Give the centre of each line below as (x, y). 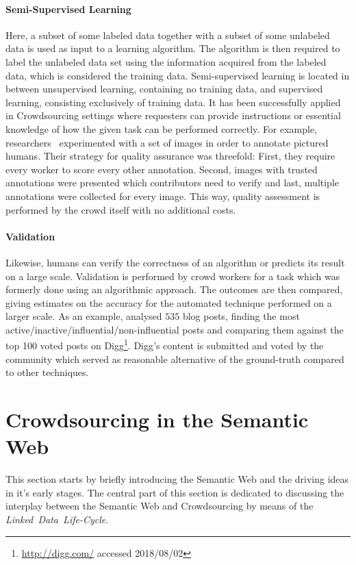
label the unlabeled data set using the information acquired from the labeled (166, 61)
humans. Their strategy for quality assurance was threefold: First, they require (170, 156)
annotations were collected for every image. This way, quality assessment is (163, 196)
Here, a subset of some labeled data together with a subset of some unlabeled (168, 35)
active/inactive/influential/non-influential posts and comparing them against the (175, 329)
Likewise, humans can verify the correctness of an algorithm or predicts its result (175, 262)
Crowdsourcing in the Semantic (157, 419)
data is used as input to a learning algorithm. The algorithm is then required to (173, 48)
